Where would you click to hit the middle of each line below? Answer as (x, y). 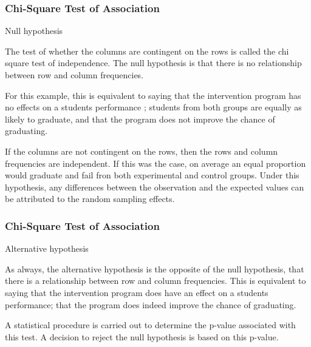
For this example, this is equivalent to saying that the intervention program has (153, 95)
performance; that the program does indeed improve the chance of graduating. (151, 304)
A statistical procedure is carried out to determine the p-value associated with (150, 325)
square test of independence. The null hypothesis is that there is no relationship (153, 63)
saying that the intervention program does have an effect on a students (137, 292)
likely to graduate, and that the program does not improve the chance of (140, 119)
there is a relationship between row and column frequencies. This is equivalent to (155, 281)
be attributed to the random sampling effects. (90, 199)
